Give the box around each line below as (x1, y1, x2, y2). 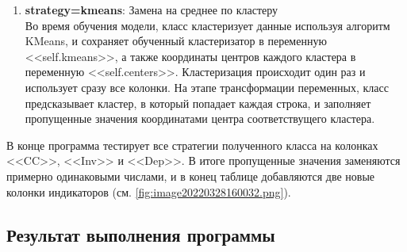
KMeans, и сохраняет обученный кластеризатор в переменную (25, 32, 327, 49)
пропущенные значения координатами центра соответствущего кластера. (25, 110, 375, 127)
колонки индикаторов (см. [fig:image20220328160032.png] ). (6, 183, 291, 200)
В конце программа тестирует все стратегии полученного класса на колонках (6, 136, 378, 153)
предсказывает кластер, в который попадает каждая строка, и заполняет (25, 94, 371, 111)
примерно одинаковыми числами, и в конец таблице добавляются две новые (6, 167, 375, 184)
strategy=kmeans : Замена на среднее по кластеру (25, 2, 278, 17)
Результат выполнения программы (6, 222, 275, 246)
